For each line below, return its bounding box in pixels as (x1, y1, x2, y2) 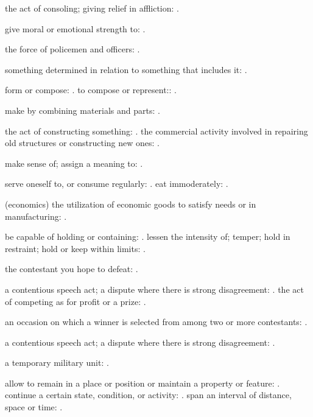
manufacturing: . (5, 209, 67, 222)
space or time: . (5, 401, 63, 413)
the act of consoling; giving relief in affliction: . (5, 2, 179, 14)
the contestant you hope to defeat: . (5, 262, 138, 275)
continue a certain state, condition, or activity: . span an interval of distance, (5, 388, 292, 401)
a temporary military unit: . (5, 356, 109, 369)
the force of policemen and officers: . (5, 43, 140, 55)
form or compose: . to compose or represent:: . (5, 83, 177, 96)
